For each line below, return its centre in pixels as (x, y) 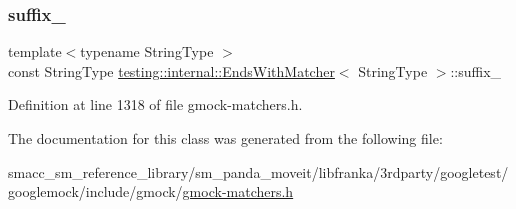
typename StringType (147, 51)
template (35, 51)
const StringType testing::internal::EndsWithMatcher (171, 70)
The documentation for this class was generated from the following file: (225, 138)
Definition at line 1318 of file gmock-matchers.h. (155, 104)
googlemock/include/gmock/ (95, 191)
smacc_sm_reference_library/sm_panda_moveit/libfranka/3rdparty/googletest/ (258, 171)
